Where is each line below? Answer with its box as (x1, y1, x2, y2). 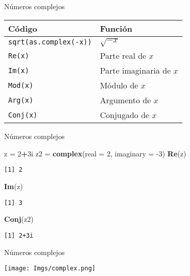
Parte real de (100, 50, 147, 62)
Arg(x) (8, 96, 34, 104)
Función (100, 22, 132, 34)
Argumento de (100, 94, 151, 106)
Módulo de (100, 79, 138, 91)
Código (8, 22, 37, 34)
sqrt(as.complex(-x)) (8, 38, 92, 47)
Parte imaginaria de (100, 64, 171, 77)
